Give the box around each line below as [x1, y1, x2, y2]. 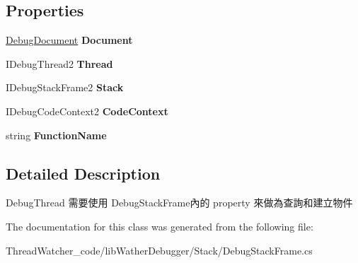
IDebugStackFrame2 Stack [6, 80, 124, 95]
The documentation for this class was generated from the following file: [6, 218, 313, 233]
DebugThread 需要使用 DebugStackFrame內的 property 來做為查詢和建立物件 [6, 195, 353, 210]
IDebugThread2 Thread [6, 56, 113, 71]
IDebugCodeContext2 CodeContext [6, 103, 168, 118]
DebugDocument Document [6, 33, 133, 47]
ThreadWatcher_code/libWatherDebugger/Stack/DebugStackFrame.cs [6, 242, 313, 257]
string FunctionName [6, 127, 107, 142]
